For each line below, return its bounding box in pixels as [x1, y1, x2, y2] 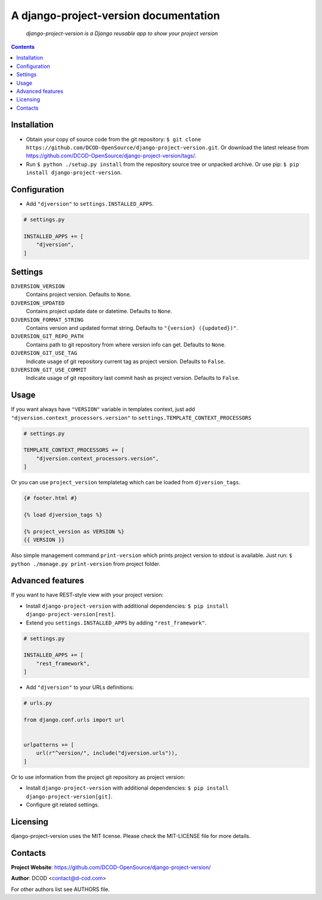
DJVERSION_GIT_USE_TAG [11, 350, 78, 357]
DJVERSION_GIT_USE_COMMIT [11, 367, 87, 373]
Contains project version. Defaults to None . [26, 291, 132, 298]
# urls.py [23, 700, 52, 707]
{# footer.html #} [23, 495, 78, 502]
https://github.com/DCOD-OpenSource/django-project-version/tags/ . [26, 152, 197, 159]
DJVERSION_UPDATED [11, 299, 65, 307]
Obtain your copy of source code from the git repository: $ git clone [26, 135, 202, 143]
